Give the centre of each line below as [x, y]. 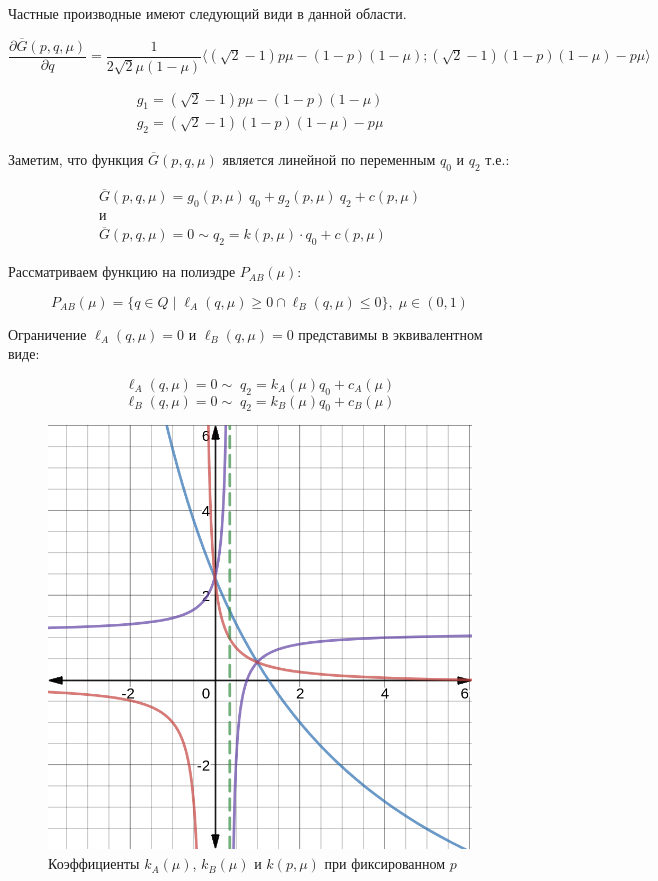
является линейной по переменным [329, 159]
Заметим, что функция [76, 159]
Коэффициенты [94, 863]
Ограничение [47, 333]
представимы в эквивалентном [390, 333]
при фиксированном [385, 863]
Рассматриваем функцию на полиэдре [122, 271]
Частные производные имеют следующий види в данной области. [207, 13]
